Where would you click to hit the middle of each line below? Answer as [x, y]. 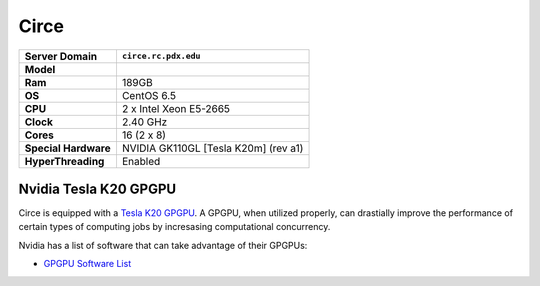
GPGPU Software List [87, 264]
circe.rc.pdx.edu [161, 56]
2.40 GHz [144, 122]
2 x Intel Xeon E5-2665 [175, 108]
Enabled [141, 161]
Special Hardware [67, 148]
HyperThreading [64, 161]
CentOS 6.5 [149, 95]
